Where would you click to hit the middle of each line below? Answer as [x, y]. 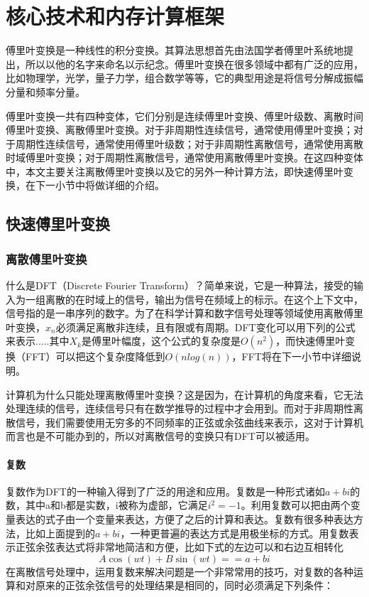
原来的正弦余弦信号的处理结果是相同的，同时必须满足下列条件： [184, 585]
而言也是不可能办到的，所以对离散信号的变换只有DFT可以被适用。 [160, 436]
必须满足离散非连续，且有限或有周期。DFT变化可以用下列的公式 [205, 327]
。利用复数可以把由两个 [296, 505]
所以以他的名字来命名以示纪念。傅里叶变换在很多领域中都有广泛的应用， [194, 64]
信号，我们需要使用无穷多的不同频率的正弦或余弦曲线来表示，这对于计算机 [189, 422]
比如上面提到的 [60, 533]
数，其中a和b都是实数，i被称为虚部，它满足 [107, 505]
